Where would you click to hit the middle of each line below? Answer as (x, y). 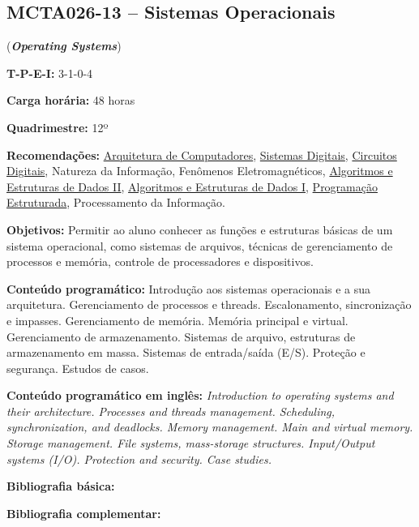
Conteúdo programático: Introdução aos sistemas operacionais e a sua (189, 288)
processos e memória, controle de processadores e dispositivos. (160, 261)
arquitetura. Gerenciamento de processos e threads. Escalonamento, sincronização (209, 304)
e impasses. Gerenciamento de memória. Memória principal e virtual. (177, 320)
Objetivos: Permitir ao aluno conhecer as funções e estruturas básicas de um (200, 229)
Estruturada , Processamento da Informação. (116, 202)
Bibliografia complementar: (84, 513)
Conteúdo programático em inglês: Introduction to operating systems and (200, 395)
